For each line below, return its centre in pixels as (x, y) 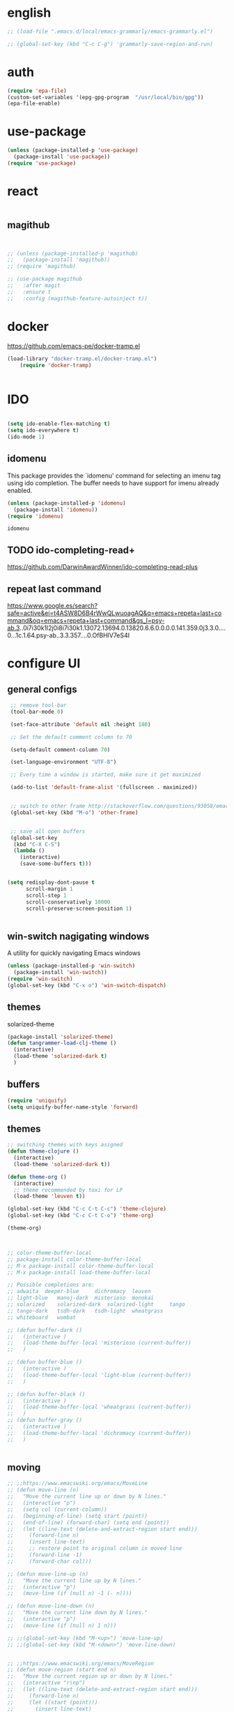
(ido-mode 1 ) (26, 437)
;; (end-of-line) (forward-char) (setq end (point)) (88, 1522)
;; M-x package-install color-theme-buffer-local (81, 1266)
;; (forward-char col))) (49, 1561)
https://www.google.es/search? (53, 606)
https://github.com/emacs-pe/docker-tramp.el (74, 346)
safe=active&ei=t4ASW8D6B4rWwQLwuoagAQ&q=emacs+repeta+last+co (115, 613)
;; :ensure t (29, 292)
